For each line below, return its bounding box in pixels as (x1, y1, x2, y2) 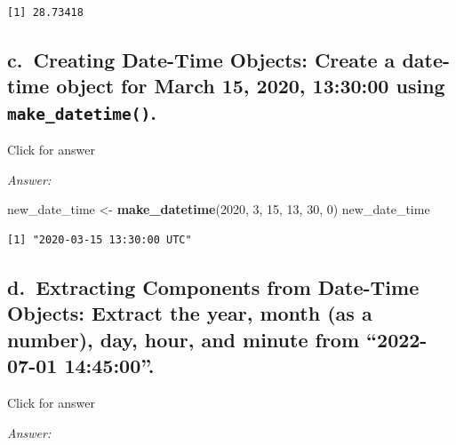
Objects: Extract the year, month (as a (7, 299, 372, 327)
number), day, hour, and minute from (7, 325, 360, 353)
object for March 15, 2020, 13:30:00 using (56, 72, 445, 99)
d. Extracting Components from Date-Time (7, 273, 420, 300)
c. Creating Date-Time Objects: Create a (7, 45, 396, 73)
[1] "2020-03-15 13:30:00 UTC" (7, 233, 192, 246)
